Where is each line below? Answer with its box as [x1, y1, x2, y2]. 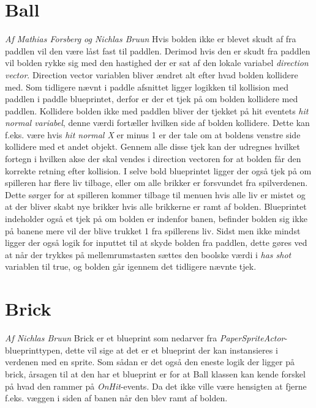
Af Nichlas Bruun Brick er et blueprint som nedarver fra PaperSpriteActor [5, 332, 285, 344]
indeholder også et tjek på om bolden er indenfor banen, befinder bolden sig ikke [5, 212, 307, 225]
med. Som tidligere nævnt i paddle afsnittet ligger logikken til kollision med [5, 80, 289, 93]
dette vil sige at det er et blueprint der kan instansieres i [65, 343, 278, 356]
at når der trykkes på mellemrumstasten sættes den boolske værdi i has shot [5, 248, 292, 261]
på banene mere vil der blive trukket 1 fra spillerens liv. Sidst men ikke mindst [5, 224, 301, 237]
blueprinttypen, [5, 343, 63, 356]
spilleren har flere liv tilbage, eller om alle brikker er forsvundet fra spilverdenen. [5, 176, 308, 189]
